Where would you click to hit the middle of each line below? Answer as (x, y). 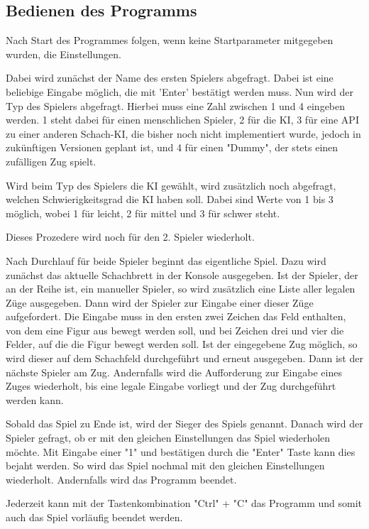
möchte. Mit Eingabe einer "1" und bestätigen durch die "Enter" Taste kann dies (181, 451)
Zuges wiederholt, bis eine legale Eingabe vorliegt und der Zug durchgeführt (171, 386)
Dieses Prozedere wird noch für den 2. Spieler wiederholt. (130, 237)
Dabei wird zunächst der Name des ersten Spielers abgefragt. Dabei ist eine (170, 78)
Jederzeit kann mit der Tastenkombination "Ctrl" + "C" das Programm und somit (184, 503)
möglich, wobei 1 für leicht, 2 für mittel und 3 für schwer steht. (143, 213)
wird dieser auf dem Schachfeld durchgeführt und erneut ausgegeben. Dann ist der (184, 358)
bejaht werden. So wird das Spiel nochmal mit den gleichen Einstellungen (165, 465)
